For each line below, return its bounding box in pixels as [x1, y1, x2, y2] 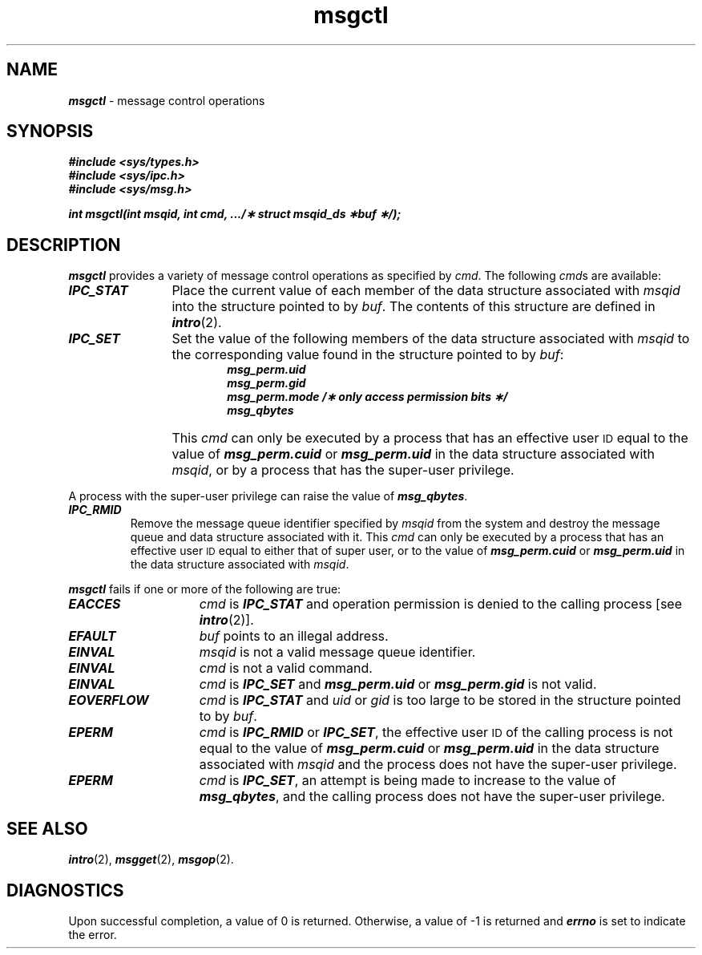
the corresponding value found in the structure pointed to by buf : [171, 346, 564, 363]
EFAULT [68, 628, 116, 645]
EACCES [68, 596, 121, 613]
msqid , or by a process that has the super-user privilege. [171, 462, 514, 479]
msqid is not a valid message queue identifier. [199, 644, 476, 661]
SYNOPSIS [6, 121, 94, 142]
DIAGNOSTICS [6, 880, 124, 900]
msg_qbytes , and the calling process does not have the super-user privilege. [199, 788, 665, 805]
